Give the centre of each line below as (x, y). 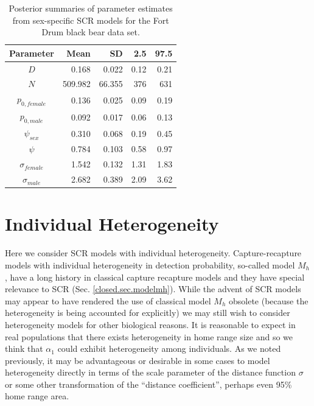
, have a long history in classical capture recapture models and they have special (155, 277)
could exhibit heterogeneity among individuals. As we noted (169, 348)
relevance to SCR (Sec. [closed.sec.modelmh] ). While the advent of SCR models (153, 289)
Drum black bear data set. (91, 32)
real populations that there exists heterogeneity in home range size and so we (149, 336)
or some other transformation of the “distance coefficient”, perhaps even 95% (148, 384)
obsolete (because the (269, 300)
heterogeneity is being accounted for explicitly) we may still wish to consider (148, 313)
